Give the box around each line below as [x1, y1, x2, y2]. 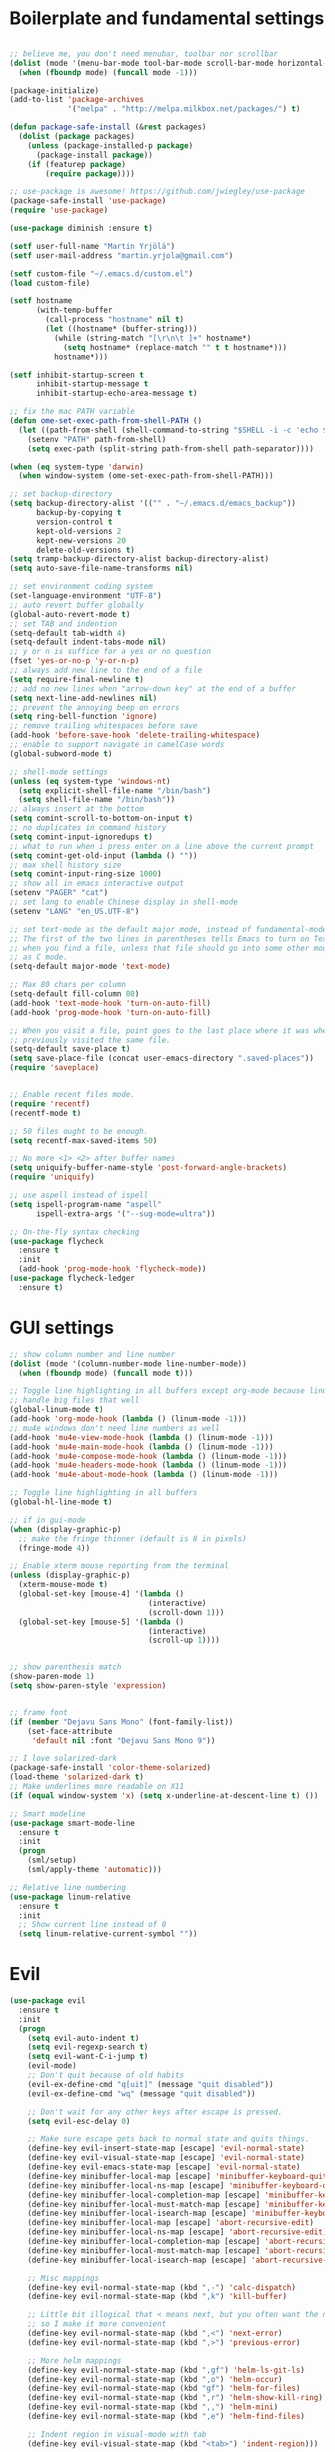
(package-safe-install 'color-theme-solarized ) [9, 1763, 212, 1773]
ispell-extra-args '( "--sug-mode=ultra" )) [35, 1208, 216, 1219]
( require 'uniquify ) [9, 1172, 96, 1182]
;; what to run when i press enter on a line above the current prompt [9, 841, 314, 851]
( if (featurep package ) [27, 159, 127, 169]
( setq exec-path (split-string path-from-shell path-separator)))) [27, 443, 314, 454]
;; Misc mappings [27, 2273, 100, 2283]
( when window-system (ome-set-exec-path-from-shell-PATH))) [18, 471, 274, 481]
